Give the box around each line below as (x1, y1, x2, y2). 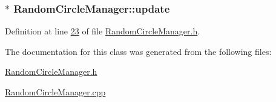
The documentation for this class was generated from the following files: (5, 45, 272, 57)
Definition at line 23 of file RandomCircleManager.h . (5, 25, 200, 37)
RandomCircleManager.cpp (5, 86, 106, 98)
